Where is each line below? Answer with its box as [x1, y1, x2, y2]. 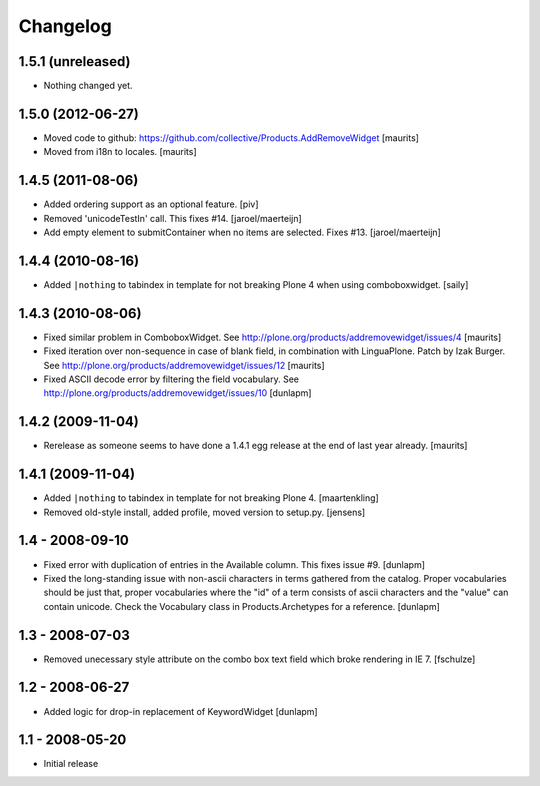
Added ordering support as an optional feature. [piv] [43, 198, 259, 210]
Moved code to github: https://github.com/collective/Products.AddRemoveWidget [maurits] [43, 131, 420, 144]
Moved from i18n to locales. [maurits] [43, 146, 197, 158]
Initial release [43, 758, 99, 770]
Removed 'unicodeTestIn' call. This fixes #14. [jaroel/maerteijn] [43, 212, 302, 224]
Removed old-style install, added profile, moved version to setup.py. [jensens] [43, 506, 366, 518]
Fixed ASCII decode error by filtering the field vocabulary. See [43, 373, 300, 385]
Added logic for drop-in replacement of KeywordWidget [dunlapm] [43, 705, 319, 717]
